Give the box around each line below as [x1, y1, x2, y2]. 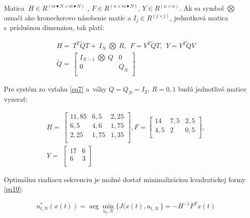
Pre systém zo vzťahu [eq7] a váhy [4, 84, 107, 94]
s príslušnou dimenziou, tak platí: [4, 22, 104, 32]
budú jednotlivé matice [178, 84, 247, 94]
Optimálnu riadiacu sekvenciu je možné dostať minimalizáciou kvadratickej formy [4, 174, 246, 184]
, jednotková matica [170, 13, 228, 23]
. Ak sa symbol [179, 3, 224, 13]
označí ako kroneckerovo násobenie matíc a [4, 13, 131, 23]
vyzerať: [4, 93, 28, 104]
